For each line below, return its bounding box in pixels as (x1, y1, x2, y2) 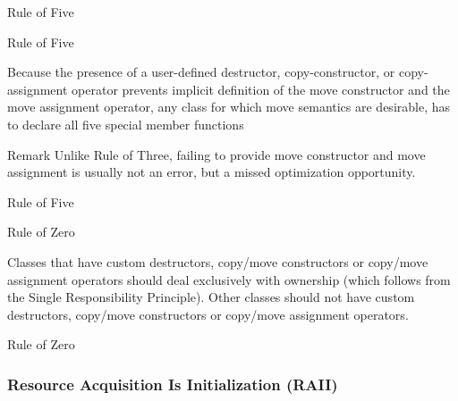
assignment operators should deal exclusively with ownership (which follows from (7, 270, 451, 288)
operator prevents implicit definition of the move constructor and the (72, 79, 450, 98)
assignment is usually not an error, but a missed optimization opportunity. (7, 163, 416, 181)
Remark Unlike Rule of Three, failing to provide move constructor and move (7, 145, 426, 163)
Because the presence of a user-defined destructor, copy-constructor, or (7, 63, 395, 81)
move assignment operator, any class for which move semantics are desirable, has (7, 97, 451, 116)
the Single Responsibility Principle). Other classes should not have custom (7, 288, 415, 306)
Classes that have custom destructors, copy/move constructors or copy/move (7, 252, 428, 271)
